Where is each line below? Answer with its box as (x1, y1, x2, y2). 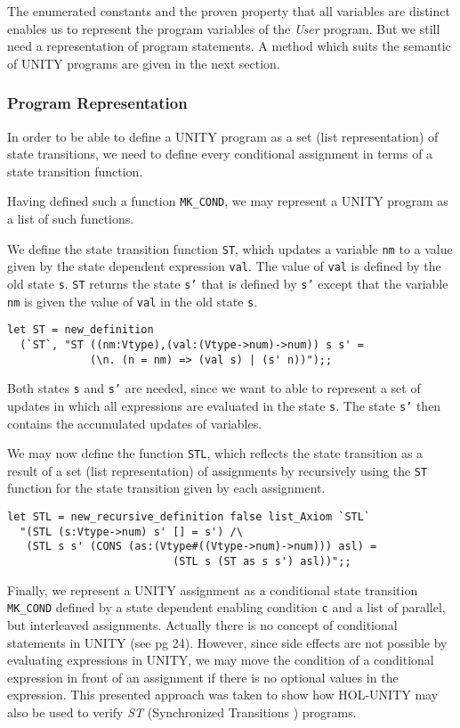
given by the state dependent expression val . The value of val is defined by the (7, 257, 441, 275)
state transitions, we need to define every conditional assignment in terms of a (7, 144, 433, 163)
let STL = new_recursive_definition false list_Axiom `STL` (7, 511, 371, 524)
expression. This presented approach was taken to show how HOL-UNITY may (7, 685, 439, 704)
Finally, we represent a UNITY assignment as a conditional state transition (7, 580, 418, 599)
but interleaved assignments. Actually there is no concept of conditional (7, 615, 398, 634)
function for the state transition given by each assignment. (7, 479, 326, 497)
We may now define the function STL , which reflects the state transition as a (7, 444, 424, 462)
